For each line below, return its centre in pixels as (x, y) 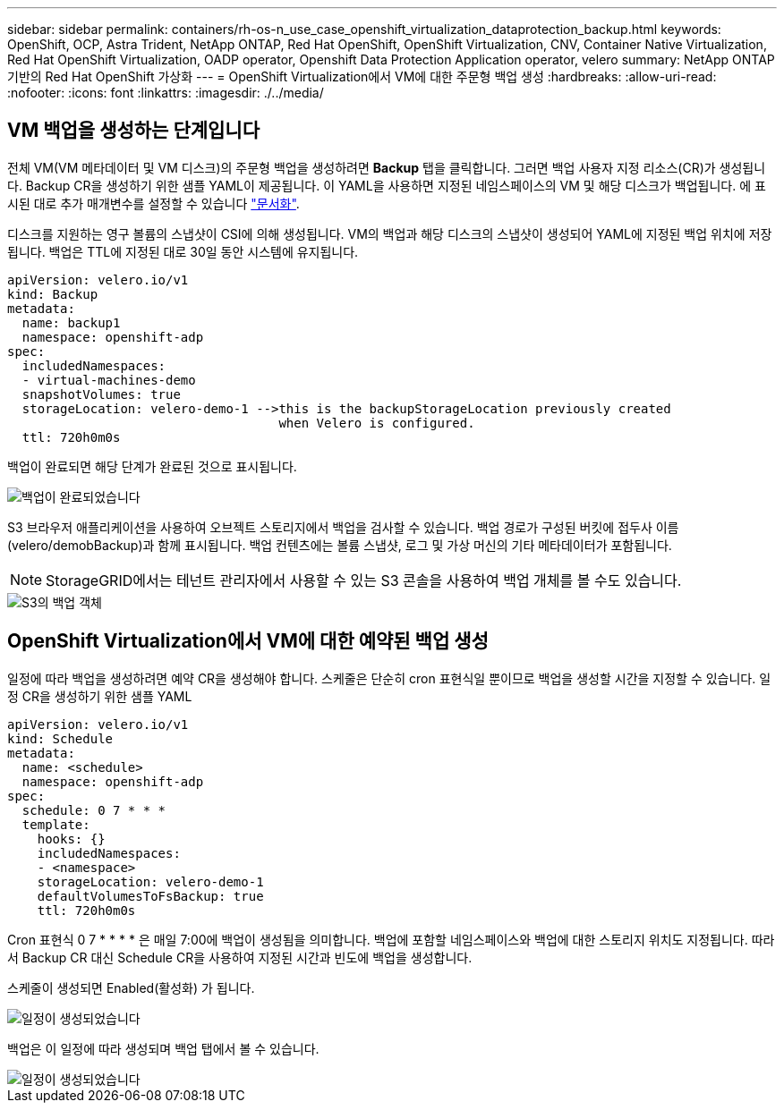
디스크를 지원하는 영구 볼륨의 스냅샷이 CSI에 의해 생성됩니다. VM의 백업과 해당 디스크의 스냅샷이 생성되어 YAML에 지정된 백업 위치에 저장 (390, 233)
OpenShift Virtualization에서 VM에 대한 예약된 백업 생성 (248, 641)
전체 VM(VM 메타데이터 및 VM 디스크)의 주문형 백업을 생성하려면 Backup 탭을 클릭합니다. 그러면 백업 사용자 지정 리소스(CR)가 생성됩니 (387, 167)
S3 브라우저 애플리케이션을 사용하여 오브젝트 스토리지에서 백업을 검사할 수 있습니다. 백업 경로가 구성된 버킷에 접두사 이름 (343, 527)
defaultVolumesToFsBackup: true (150, 896)
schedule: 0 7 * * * (94, 810)
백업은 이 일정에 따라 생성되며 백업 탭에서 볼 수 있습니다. (163, 1048)
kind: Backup (53, 294)
